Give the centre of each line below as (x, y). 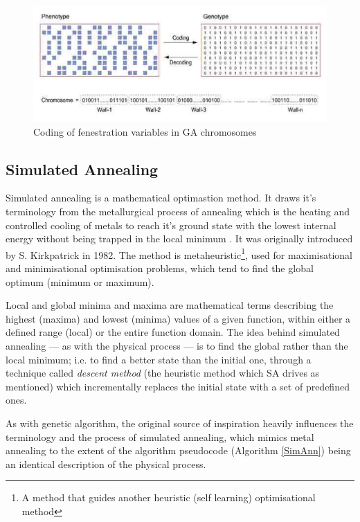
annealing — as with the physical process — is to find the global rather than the (177, 346)
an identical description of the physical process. (106, 463)
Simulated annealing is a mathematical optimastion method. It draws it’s (161, 198)
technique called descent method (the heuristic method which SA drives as (163, 373)
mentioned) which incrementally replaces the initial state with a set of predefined (178, 386)
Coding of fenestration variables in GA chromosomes (145, 131)
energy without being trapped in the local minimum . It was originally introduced (179, 238)
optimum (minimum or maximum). (80, 281)
